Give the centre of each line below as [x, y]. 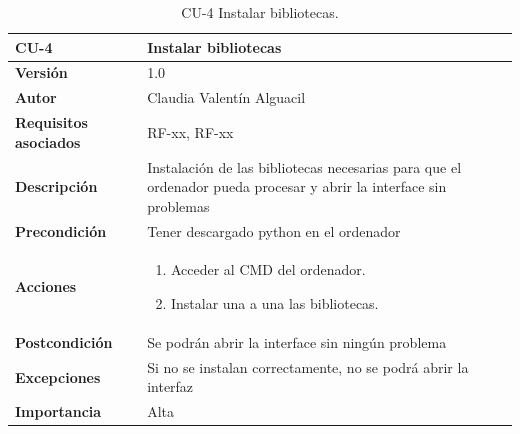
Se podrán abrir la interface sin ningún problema [297, 341]
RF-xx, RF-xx [190, 131]
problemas [178, 205]
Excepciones [58, 376]
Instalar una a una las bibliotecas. [274, 303]
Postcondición [64, 341]
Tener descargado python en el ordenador [274, 230]
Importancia [58, 411]
